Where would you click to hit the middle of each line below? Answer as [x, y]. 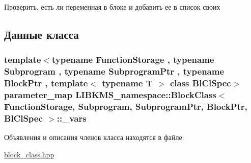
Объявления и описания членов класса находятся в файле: [94, 137]
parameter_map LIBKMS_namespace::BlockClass [110, 95]
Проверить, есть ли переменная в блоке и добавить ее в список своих [112, 7]
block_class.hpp [29, 154]
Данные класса [41, 34]
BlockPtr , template [46, 83]
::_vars [72, 118]
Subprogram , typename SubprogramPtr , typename [114, 71]
